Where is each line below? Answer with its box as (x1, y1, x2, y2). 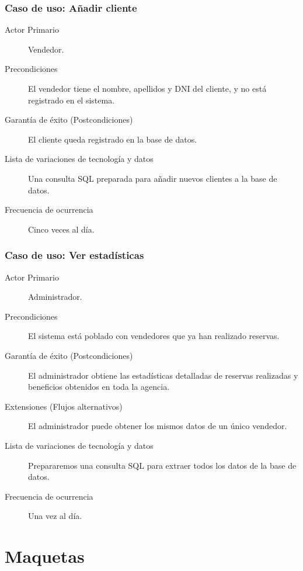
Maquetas (5, 544, 85, 568)
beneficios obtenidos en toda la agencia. (28, 380, 170, 393)
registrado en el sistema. (28, 94, 115, 106)
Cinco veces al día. (28, 223, 95, 235)
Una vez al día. (28, 510, 82, 522)
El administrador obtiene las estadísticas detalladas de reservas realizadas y (28, 369, 298, 381)
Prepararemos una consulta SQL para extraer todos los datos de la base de (28, 459, 297, 471)
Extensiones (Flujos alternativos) (5, 400, 123, 412)
